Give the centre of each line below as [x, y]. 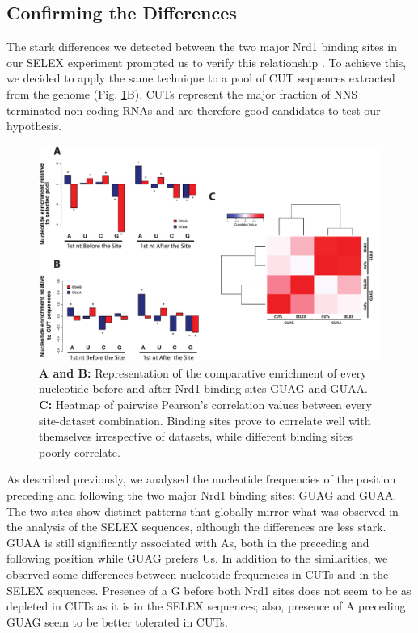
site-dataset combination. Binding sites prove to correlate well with [205, 420]
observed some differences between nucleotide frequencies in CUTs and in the [198, 574]
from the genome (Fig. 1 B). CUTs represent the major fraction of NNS [182, 93]
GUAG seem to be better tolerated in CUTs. [117, 621]
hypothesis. [34, 126]
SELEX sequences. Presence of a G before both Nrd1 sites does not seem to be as [209, 590]
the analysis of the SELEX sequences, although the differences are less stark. [196, 527]
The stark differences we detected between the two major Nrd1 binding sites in [202, 46]
